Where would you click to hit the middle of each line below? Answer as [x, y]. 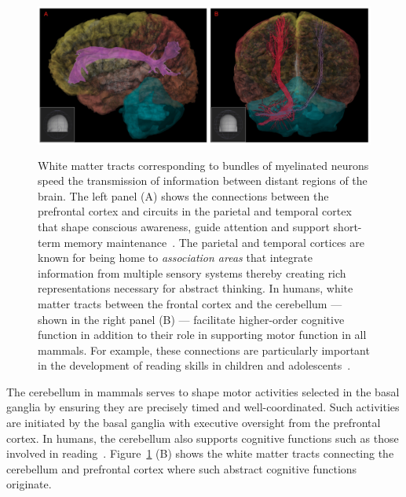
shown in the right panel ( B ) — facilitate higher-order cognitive [191, 319]
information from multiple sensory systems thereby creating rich [192, 272]
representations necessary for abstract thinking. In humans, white [196, 288]
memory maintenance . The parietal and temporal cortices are [214, 242]
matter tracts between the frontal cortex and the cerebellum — [190, 303]
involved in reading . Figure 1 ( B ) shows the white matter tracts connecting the [200, 453]
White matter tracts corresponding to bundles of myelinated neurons [203, 165]
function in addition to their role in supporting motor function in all [202, 335]
